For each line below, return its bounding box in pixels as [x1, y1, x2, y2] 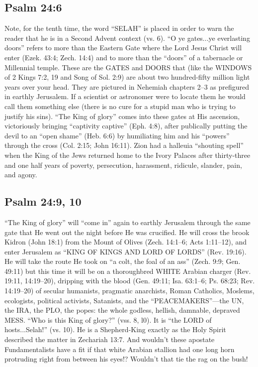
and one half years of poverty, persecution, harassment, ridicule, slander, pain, [4, 159, 242, 170]
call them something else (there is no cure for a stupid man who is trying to [4, 101, 236, 111]
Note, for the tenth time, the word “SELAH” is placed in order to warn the [4, 23, 234, 33]
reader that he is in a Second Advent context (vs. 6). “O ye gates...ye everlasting [4, 32, 250, 43]
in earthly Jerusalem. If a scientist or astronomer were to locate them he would [4, 91, 246, 102]
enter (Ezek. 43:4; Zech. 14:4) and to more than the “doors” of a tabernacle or [4, 52, 243, 62]
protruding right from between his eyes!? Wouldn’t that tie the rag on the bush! [4, 354, 248, 364]
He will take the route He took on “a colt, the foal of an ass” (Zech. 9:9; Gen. [4, 256, 241, 266]
